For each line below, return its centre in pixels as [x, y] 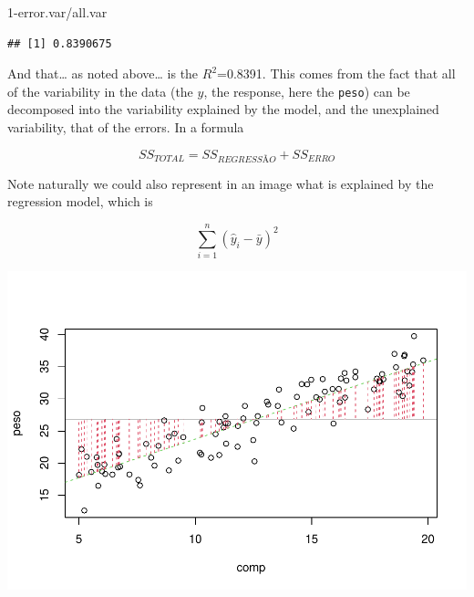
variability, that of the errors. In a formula [126, 127]
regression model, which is [80, 201]
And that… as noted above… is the [103, 73]
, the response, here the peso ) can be [307, 91]
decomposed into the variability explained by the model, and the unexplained [223, 109]
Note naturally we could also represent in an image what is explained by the [221, 183]
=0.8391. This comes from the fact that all [336, 73]
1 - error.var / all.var [57, 12]
